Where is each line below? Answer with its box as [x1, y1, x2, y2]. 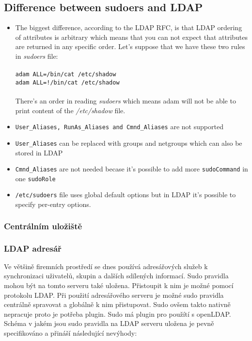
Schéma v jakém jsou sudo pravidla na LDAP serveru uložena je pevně [4, 318, 214, 328]
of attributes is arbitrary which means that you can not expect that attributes [15, 32, 248, 42]
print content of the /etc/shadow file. [15, 105, 126, 115]
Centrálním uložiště [4, 220, 82, 232]
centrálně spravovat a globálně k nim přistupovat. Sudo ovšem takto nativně [4, 299, 231, 309]
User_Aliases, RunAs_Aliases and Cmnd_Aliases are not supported [15, 121, 223, 132]
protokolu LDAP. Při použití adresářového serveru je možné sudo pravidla [4, 290, 224, 300]
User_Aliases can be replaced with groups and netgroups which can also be [15, 137, 242, 148]
